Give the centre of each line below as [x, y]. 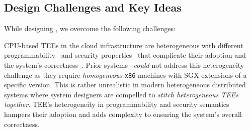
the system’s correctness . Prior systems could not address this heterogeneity [124, 64]
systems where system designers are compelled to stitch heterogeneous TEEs [121, 94]
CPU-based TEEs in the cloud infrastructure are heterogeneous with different [124, 45]
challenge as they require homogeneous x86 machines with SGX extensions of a [125, 75]
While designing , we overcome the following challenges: [90, 28]
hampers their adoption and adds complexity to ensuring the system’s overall [123, 114]
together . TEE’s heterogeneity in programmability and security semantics [117, 104]
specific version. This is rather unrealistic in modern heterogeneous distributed [125, 85]
